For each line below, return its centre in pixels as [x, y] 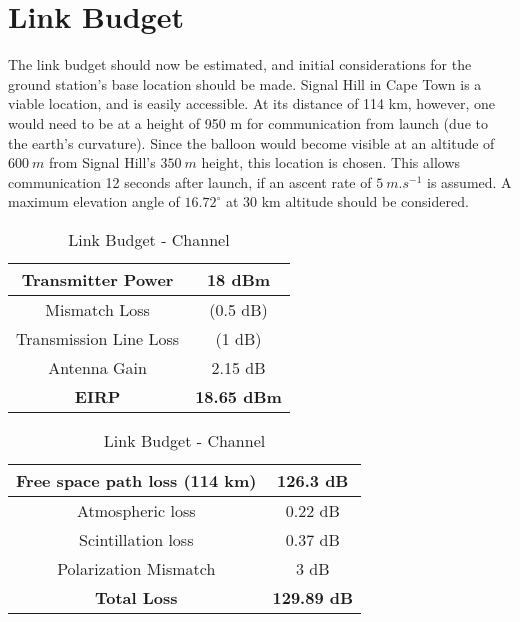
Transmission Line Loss [98, 338]
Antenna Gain [97, 367]
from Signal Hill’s [102, 162]
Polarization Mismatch [136, 568]
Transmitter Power [97, 279]
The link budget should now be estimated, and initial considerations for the [240, 64]
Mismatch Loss [97, 309]
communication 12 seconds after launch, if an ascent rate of [190, 181]
